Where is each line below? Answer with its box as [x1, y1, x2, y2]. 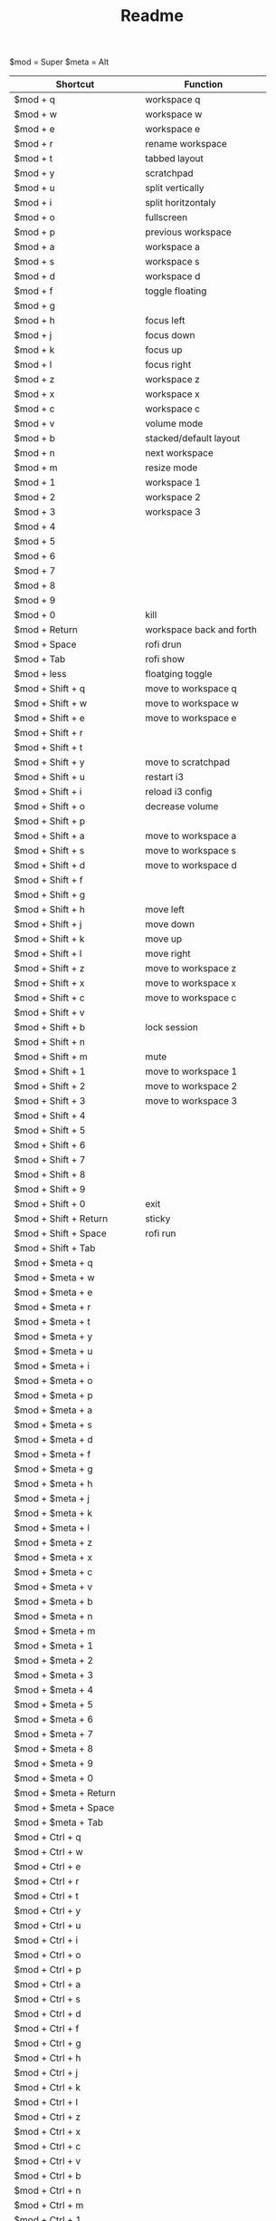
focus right [144, 359, 192, 372]
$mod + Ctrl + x [14, 2126, 81, 2139]
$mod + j [14, 329, 52, 342]
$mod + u [14, 182, 56, 195]
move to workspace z [144, 962, 237, 975]
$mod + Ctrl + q [14, 1831, 81, 1844]
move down [144, 918, 195, 931]
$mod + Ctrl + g [14, 2037, 81, 2050]
